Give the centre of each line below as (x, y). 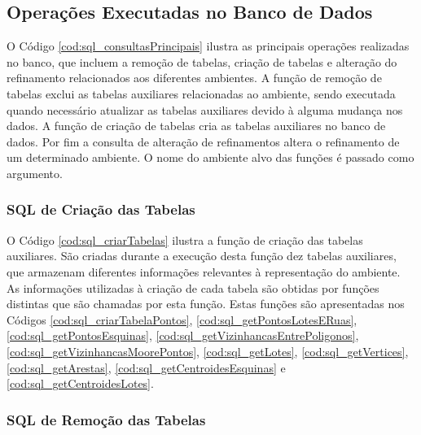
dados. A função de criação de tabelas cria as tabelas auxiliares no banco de (196, 126)
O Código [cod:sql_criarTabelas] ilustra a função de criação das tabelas (185, 239)
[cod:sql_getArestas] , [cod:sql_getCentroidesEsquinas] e (146, 367)
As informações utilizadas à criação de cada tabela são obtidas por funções (193, 287)
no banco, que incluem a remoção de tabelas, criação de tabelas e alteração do (202, 61)
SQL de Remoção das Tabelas (106, 419)
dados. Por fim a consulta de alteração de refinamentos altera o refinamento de (203, 141)
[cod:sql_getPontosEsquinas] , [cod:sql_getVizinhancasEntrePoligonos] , (183, 335)
